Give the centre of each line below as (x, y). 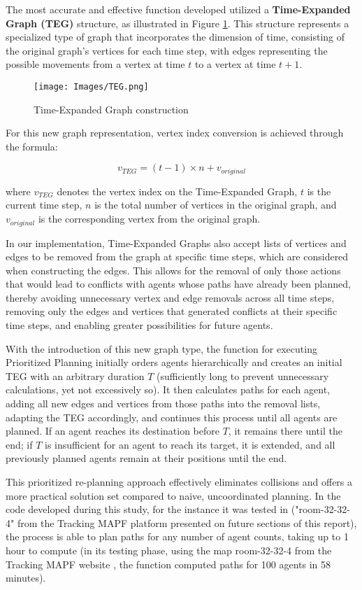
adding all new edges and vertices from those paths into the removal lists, (163, 403)
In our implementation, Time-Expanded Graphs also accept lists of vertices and (176, 243)
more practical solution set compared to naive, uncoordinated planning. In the (173, 495)
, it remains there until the (285, 431)
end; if (19, 444)
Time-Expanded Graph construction (111, 109)
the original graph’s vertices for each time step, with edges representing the (167, 50)
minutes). (26, 578)
